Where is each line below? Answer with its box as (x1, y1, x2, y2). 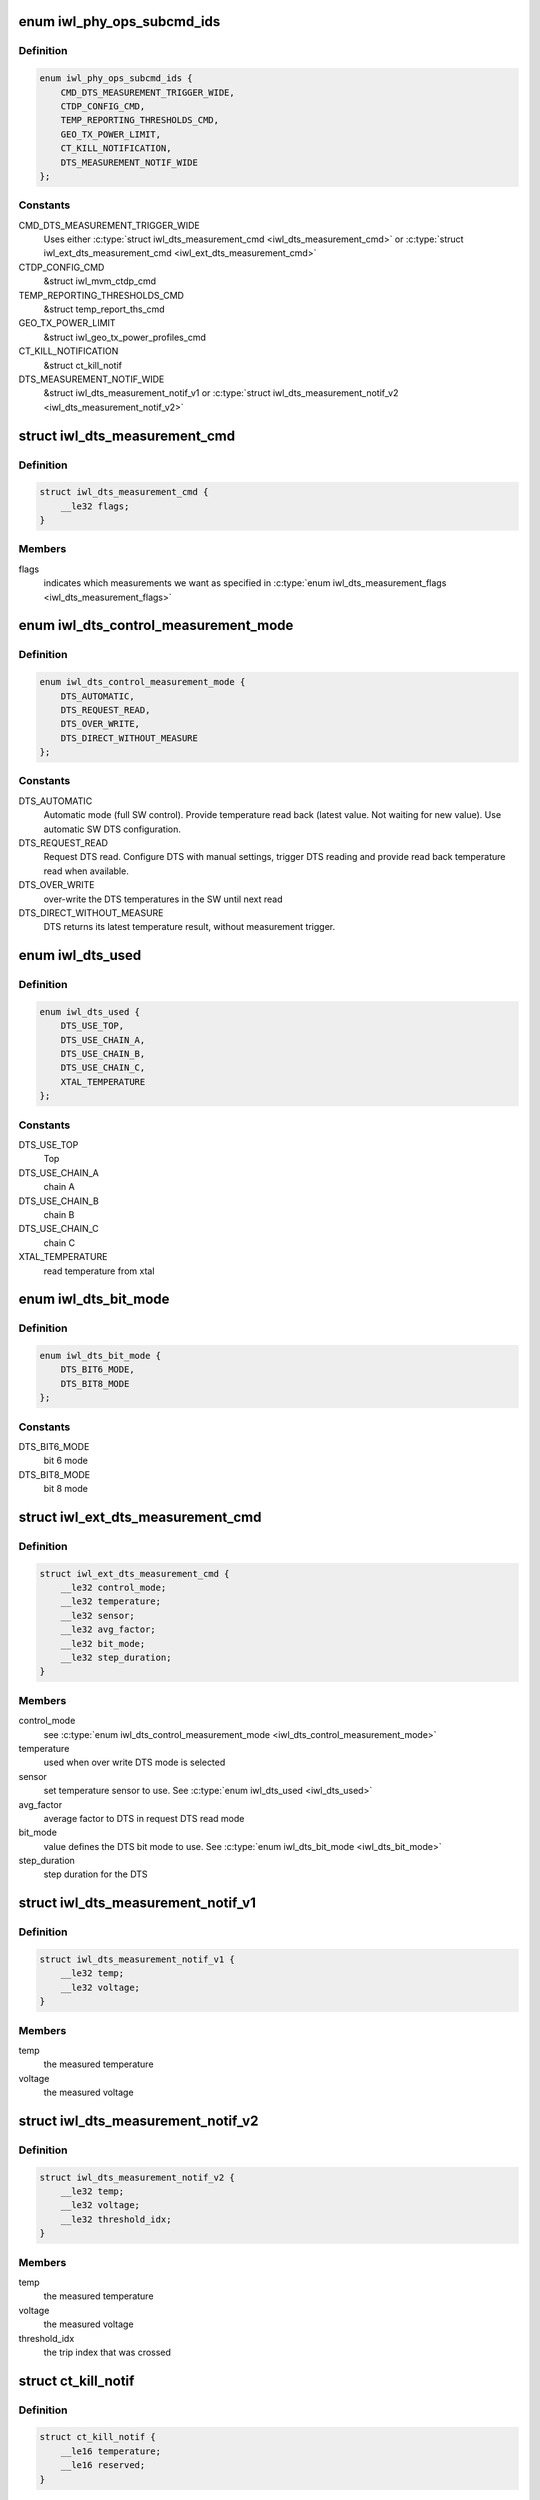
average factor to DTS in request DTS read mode (43, 1812, 245, 1824)
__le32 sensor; (60, 1610, 135, 1621)
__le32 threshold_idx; (60, 2213, 172, 2225)
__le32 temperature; (60, 1596, 162, 1607)
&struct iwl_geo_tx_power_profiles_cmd (43, 331, 207, 343)
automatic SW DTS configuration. (43, 823, 182, 835)
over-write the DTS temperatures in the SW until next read (43, 893, 283, 905)
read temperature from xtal (43, 1265, 155, 1277)
